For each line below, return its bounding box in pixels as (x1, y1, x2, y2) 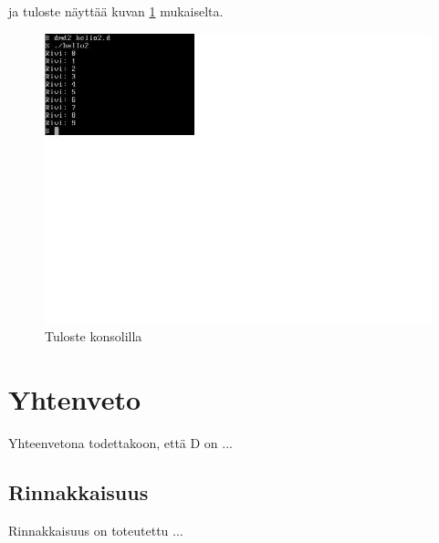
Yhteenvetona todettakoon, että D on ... (8, 433, 233, 452)
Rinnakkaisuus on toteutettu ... (8, 520, 183, 539)
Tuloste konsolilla (45, 327, 142, 346)
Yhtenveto (8, 380, 141, 417)
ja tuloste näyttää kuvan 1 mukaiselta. (8, 2, 224, 20)
